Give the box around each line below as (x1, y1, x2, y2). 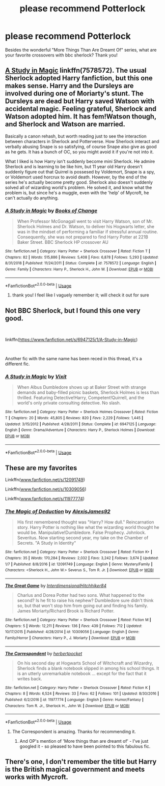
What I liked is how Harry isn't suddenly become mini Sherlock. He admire (5, 158, 155, 164)
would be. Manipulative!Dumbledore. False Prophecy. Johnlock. (17, 529, 146, 536)
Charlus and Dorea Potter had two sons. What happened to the (17, 592, 145, 598)
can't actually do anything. (5, 195, 59, 201)
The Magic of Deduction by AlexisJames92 (5, 508, 110, 515)
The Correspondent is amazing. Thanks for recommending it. (12, 728, 136, 735)
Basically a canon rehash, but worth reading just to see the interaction (5, 133, 147, 139)
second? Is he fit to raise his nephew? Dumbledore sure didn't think (17, 598, 154, 604)
